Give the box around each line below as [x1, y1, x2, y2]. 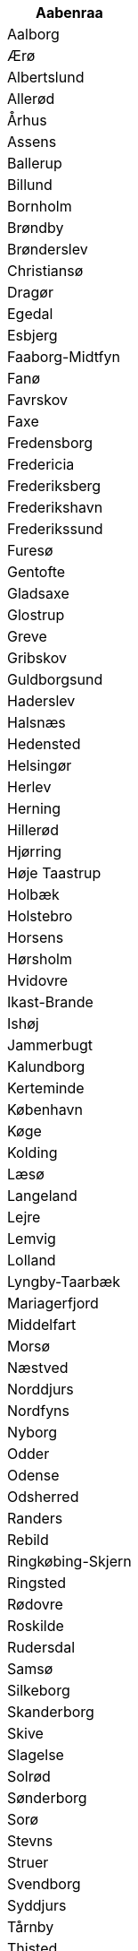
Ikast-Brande [7, 993, 93, 1011]
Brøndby [7, 219, 64, 237]
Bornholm [7, 197, 72, 215]
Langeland [7, 1187, 77, 1204]
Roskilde [7, 1617, 64, 1635]
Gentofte [7, 563, 66, 581]
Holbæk [7, 885, 60, 903]
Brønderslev [7, 240, 88, 258]
